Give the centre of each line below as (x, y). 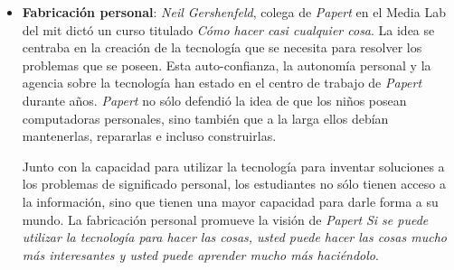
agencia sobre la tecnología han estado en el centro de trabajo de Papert (222, 83)
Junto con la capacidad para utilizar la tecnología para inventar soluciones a (233, 166)
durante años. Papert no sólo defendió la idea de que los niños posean (214, 100)
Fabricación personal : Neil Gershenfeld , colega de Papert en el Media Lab (234, 12)
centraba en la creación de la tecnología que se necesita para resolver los (222, 47)
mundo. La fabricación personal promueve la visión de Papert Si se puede (225, 219)
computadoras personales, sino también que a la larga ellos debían (205, 118)
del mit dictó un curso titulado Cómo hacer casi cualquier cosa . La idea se (228, 29)
